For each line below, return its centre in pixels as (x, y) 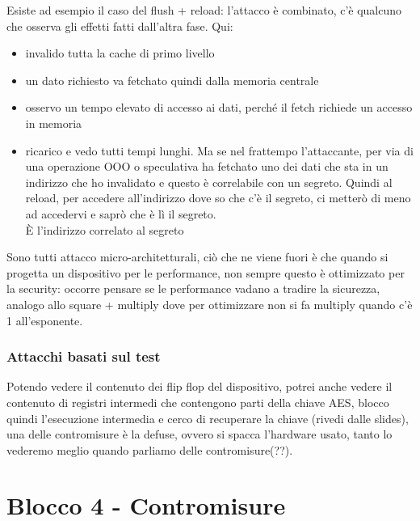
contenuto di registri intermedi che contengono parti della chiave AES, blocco (198, 402)
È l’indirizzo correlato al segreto (105, 229)
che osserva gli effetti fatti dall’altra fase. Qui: (120, 25)
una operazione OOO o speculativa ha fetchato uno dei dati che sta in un (207, 166)
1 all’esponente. (45, 320)
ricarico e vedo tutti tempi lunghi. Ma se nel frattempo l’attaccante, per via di (219, 150)
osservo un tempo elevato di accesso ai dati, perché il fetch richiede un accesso (219, 107)
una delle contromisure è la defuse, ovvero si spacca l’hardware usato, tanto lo (199, 434)
